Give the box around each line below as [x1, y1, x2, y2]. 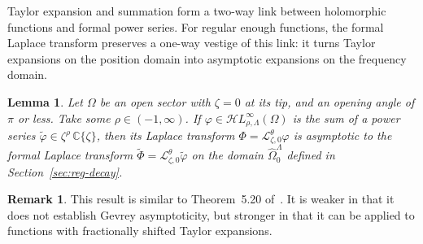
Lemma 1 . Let [7, 93, 83, 110]
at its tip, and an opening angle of [244, 93, 415, 110]
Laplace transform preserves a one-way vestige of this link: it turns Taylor [7, 34, 376, 51]
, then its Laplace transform [96, 127, 235, 144]
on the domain [191, 146, 264, 163]
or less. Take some [17, 109, 111, 126]
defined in [286, 146, 335, 163]
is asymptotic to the [293, 127, 392, 144]
